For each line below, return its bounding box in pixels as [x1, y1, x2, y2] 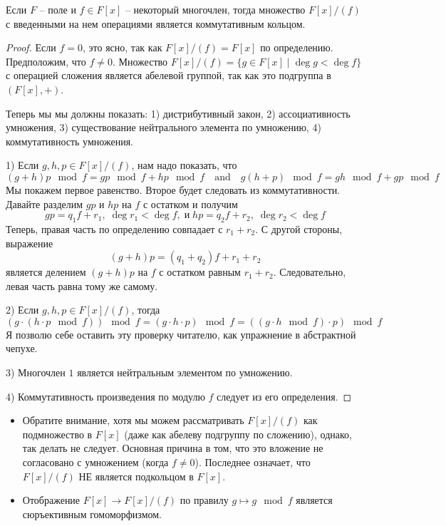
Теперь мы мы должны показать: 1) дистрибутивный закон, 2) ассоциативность [6, 105, 351, 120]
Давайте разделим [6, 196, 83, 211]
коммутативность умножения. [6, 133, 133, 148]
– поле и [39, 2, 76, 16]
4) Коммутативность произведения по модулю [6, 388, 205, 403]
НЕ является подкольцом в [78, 468, 194, 483]
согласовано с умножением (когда [22, 455, 169, 470]
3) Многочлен [6, 365, 66, 380]
